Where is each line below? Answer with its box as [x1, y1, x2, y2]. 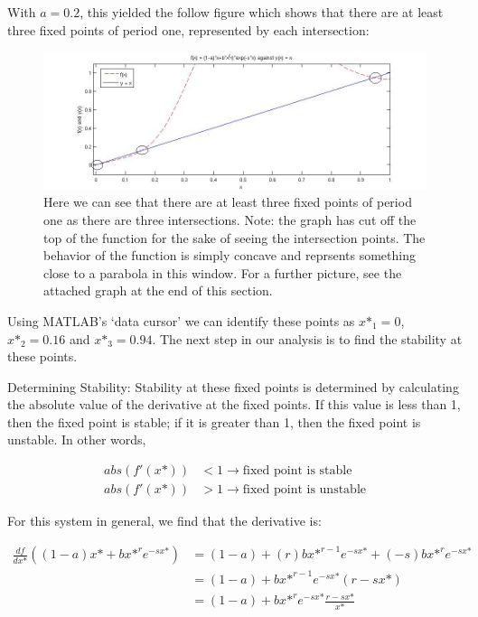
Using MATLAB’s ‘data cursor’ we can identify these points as [7, 311, 355, 330]
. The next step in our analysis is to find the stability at [152, 329, 463, 348]
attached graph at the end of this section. [43, 281, 273, 300]
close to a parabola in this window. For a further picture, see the [43, 263, 402, 282]
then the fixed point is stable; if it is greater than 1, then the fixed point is [7, 412, 421, 431]
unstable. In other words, [7, 430, 146, 449]
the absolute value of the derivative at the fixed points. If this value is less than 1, [7, 395, 461, 414]
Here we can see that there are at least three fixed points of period [43, 192, 412, 211]
